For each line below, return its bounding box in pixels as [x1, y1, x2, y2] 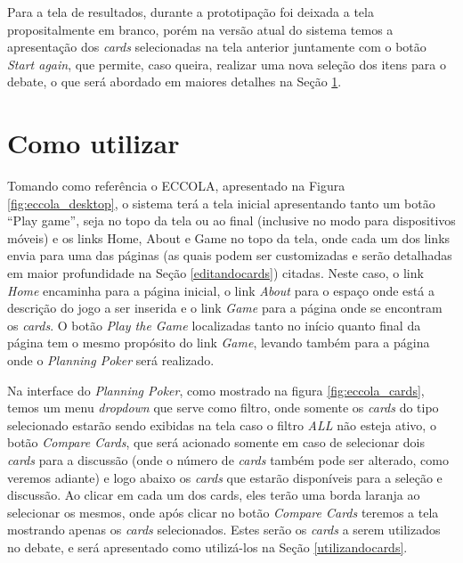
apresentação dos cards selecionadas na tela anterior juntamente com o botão [7, 37, 426, 56]
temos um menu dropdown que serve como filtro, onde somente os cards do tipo [7, 398, 439, 417]
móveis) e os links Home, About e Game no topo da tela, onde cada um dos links [7, 228, 451, 247]
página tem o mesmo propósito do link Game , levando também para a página [7, 333, 430, 352]
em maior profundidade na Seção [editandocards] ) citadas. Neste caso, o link [7, 264, 424, 282]
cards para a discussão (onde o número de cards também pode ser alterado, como [7, 451, 449, 469]
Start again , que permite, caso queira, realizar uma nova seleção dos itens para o [7, 54, 446, 73]
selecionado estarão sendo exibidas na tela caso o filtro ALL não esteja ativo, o [7, 415, 436, 434]
